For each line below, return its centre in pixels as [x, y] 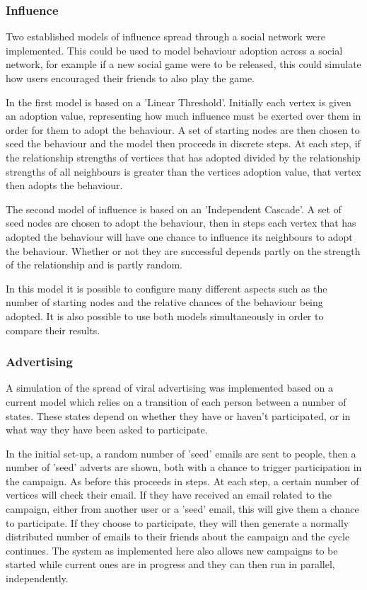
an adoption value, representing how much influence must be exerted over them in [183, 116]
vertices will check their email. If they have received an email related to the [169, 495]
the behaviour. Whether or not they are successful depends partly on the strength [183, 250]
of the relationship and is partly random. [94, 265]
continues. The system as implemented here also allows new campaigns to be [172, 550]
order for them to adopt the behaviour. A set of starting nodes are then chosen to [183, 129]
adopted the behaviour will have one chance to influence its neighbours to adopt [179, 236]
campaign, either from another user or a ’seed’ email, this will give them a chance [182, 509]
